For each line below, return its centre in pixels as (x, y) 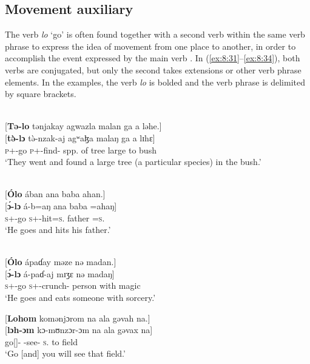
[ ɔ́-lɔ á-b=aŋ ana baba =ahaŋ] (61, 205)
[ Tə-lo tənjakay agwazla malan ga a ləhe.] (83, 126)
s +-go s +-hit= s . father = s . (55, 217)
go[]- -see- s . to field (41, 341)
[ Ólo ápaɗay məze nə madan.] (61, 262)
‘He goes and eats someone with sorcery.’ (80, 298)
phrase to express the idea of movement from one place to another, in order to (150, 46)
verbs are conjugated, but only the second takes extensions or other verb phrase (153, 69)
